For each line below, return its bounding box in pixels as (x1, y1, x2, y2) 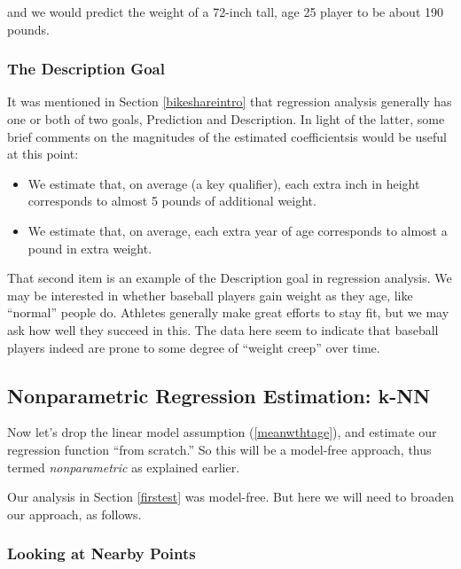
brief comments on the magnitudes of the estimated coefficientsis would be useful (7, 127, 447, 145)
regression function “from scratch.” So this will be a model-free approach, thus (7, 440, 432, 458)
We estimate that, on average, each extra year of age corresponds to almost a (27, 221, 448, 239)
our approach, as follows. (7, 504, 142, 523)
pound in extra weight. (27, 238, 152, 257)
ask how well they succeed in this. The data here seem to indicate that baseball (7, 320, 439, 339)
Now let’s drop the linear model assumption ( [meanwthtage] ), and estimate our (7, 423, 437, 441)
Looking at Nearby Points (7, 542, 196, 565)
